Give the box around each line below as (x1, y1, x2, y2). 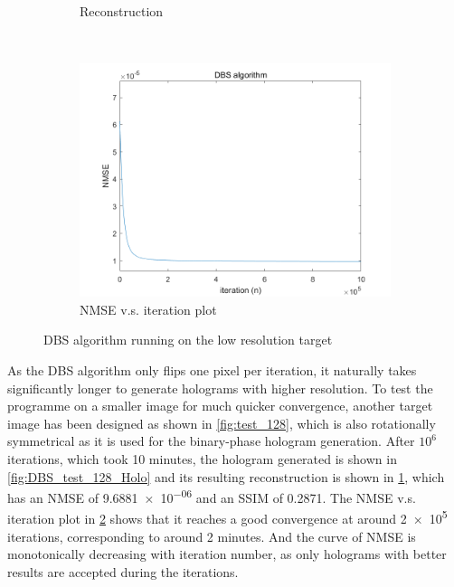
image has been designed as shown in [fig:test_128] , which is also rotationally (7, 413, 436, 432)
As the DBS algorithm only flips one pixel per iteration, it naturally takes (7, 360, 417, 379)
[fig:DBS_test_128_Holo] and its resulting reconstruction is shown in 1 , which (7, 467, 445, 486)
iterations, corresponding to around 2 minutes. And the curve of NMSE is (7, 526, 416, 545)
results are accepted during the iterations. (7, 562, 239, 581)
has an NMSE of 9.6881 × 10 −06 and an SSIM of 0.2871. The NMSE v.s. (7, 486, 416, 507)
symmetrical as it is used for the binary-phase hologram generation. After (7, 431, 415, 450)
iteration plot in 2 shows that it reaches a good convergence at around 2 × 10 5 (7, 507, 448, 528)
